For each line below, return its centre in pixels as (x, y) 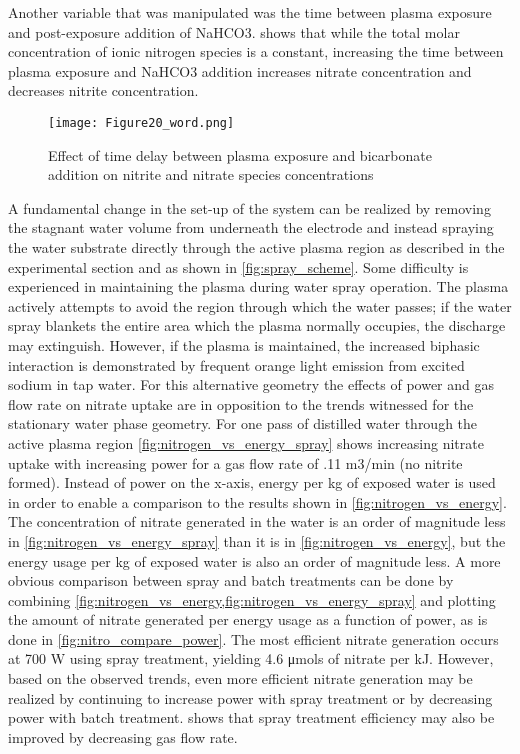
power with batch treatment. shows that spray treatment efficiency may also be (251, 717)
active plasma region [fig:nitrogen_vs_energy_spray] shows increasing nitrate (246, 442)
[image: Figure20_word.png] (141, 122)
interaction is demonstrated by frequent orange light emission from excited (236, 364)
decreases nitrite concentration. (103, 90)
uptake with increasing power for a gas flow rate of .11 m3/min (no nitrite (235, 462)
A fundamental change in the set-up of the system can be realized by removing (249, 207)
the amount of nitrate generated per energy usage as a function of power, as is (248, 619)
